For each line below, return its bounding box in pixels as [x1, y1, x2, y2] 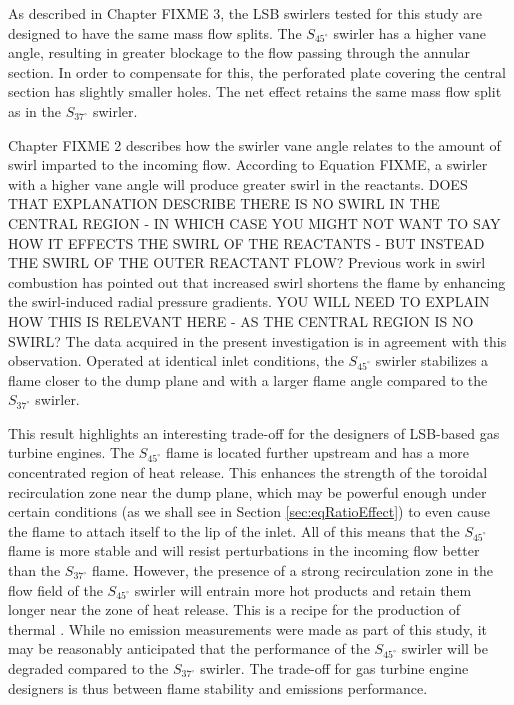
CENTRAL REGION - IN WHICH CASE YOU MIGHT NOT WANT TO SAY [8, 212, 501, 233]
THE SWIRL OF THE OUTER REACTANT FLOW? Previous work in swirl [8, 252, 486, 273]
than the [8, 560, 61, 581]
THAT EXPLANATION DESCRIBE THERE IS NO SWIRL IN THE [8, 193, 440, 214]
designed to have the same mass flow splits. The [8, 22, 302, 43]
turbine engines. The [8, 442, 135, 463]
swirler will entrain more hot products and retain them [134, 579, 472, 600]
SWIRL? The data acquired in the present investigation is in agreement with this [8, 330, 507, 351]
